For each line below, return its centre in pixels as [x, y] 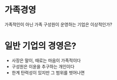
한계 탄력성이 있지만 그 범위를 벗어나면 [48, 72]
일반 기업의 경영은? [40, 46]
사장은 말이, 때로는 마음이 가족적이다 [46, 60]
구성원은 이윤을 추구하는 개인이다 [43, 66]
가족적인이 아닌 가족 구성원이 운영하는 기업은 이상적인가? [58, 24]
